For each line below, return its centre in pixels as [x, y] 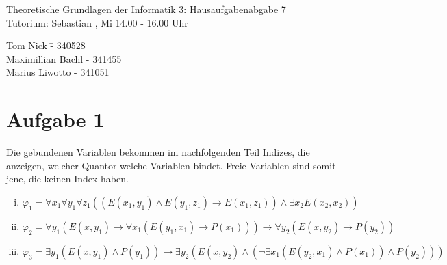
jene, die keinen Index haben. [67, 179]
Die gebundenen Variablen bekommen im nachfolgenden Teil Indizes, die [158, 152]
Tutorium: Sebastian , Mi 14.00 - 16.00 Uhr [97, 22]
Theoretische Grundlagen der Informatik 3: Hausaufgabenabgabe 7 [146, 9]
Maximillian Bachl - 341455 [64, 58]
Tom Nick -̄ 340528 [46, 45]
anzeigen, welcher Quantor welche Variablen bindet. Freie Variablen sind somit [171, 165]
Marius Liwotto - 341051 [58, 72]
